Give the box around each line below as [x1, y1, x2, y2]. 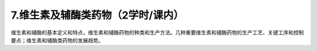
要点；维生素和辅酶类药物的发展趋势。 [11, 37, 104, 43]
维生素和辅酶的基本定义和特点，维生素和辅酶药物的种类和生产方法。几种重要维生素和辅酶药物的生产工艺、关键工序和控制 [11, 29, 304, 36]
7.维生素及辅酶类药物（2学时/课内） [11, 9, 184, 21]
